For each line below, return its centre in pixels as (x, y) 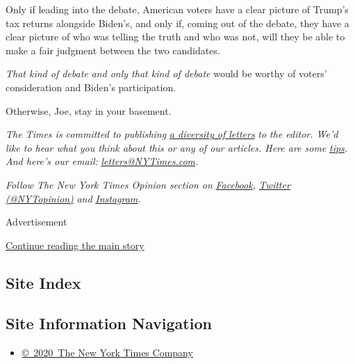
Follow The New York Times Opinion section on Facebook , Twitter (148, 184)
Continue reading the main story (75, 245)
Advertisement (36, 222)
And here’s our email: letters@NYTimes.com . (102, 161)
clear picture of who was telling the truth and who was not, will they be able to (175, 37)
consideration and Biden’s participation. (91, 87)
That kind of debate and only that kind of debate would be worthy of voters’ (166, 73)
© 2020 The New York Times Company (107, 353)
